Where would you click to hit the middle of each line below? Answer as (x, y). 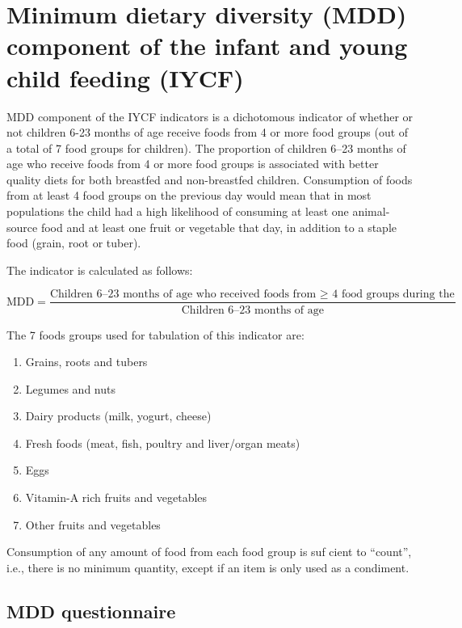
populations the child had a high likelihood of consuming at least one (178, 211)
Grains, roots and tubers (86, 362)
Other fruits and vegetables (93, 524)
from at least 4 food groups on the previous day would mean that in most (189, 195)
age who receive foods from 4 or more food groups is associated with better (193, 164)
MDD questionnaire (91, 611)
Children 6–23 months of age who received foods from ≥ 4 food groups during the (252, 295)
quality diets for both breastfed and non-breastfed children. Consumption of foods (210, 179)
